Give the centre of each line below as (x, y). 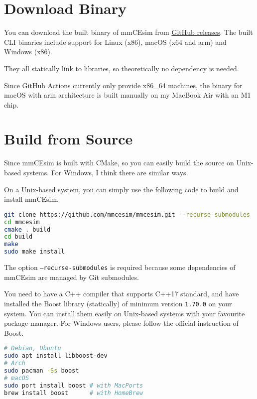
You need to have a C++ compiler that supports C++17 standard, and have (122, 294)
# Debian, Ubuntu (33, 348)
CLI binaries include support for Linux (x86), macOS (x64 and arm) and (115, 42)
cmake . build (27, 229)
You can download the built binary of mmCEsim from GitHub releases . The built (128, 32)
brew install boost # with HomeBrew (74, 393)
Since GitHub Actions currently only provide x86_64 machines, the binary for (123, 85)
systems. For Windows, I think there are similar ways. (106, 172)
